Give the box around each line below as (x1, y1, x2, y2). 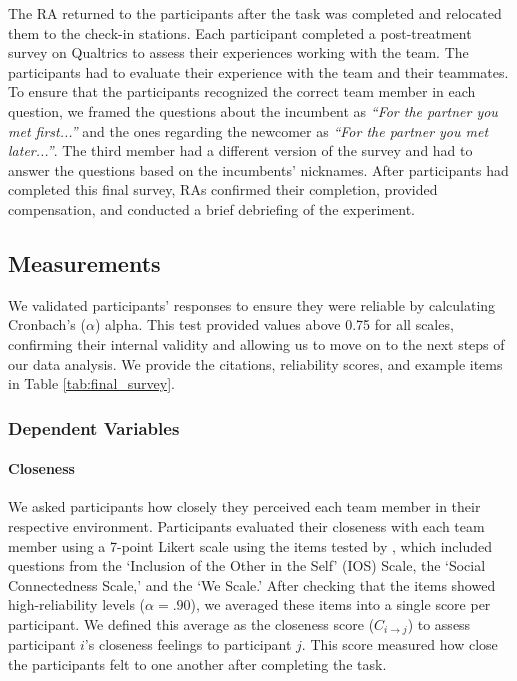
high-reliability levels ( (8, 594, 146, 615)
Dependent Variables (8, 415, 180, 440)
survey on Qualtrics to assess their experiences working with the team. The (8, 42, 469, 63)
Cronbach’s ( (8, 314, 86, 335)
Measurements (8, 247, 161, 278)
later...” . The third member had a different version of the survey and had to (8, 140, 473, 161)
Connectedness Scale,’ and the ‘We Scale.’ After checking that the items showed (8, 574, 496, 595)
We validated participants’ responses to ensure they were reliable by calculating (8, 294, 496, 315)
